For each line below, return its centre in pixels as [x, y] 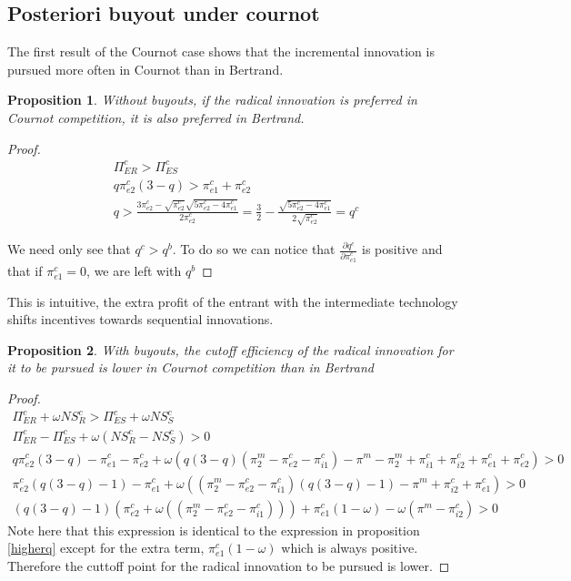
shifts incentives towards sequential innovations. [140, 319]
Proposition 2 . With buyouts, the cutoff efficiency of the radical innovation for [230, 349]
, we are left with [134, 270]
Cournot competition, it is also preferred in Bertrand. [156, 117]
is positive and [402, 249]
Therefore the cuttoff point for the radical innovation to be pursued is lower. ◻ [229, 565]
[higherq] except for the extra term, [106, 548]
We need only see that [69, 249]
